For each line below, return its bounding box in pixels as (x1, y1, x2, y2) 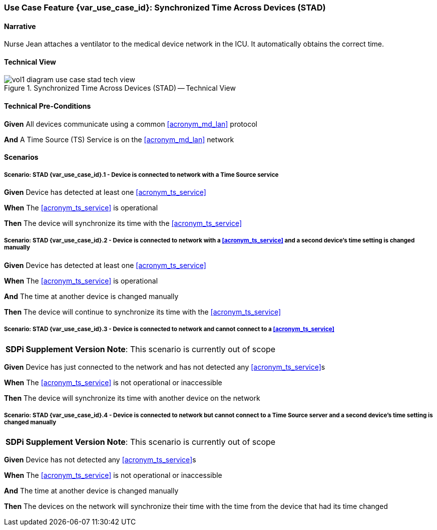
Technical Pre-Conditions (4, 102, 91, 111)
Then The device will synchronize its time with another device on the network (4, 393, 260, 402)
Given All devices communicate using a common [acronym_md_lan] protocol (4, 119, 257, 128)
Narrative (4, 22, 36, 31)
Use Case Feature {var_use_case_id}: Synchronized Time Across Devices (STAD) (4, 3, 326, 13)
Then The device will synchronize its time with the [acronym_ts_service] (4, 219, 242, 228)
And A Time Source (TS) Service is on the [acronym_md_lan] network (4, 135, 234, 144)
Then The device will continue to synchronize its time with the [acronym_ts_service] (4, 307, 281, 316)
